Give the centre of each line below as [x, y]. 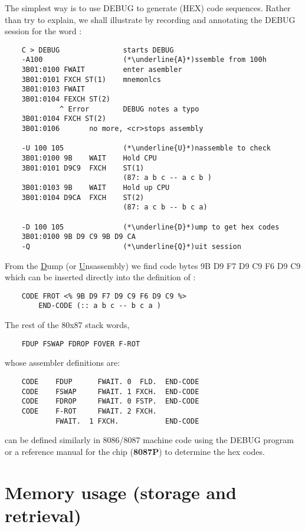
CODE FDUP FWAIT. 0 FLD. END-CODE [110, 381]
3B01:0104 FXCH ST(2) [64, 119]
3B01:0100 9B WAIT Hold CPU [89, 158]
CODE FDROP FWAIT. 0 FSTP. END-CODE [110, 401]
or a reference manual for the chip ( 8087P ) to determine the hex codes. [135, 451]
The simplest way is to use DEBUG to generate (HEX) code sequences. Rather [148, 8]
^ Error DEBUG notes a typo [129, 109]
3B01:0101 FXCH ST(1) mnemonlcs [91, 79]
